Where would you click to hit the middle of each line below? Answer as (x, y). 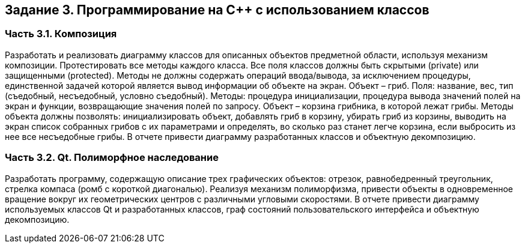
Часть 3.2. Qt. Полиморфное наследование (112, 158)
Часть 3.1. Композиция (61, 34)
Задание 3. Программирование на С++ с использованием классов (217, 10)
